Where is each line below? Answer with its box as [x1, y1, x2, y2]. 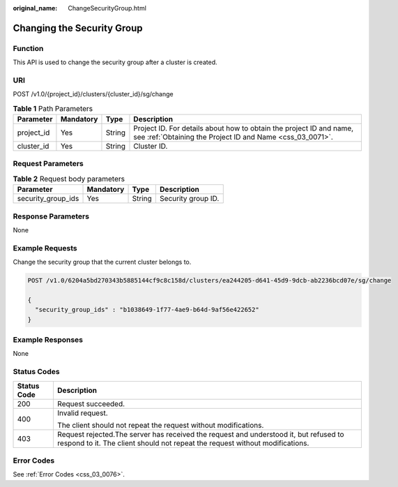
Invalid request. [56, 408, 108, 418]
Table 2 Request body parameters [13, 174, 125, 183]
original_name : [13, 4, 58, 12]
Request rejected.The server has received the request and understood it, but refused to [56, 429, 344, 439]
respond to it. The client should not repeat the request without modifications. [56, 438, 309, 448]
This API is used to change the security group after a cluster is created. [13, 58, 217, 66]
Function [13, 43, 44, 53]
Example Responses [13, 335, 84, 345]
